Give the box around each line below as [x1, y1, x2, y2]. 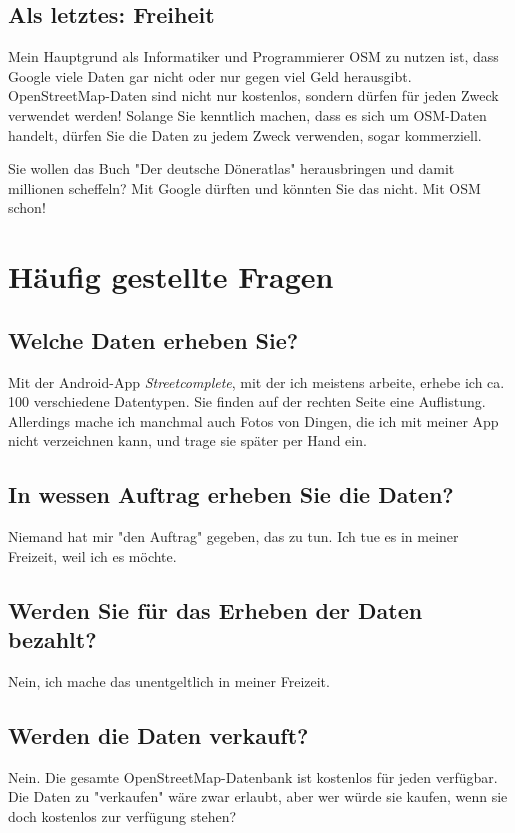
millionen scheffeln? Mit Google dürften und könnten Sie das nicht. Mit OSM [8, 177, 481, 198]
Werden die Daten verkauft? [8, 719, 309, 750]
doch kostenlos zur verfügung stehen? [8, 805, 237, 826]
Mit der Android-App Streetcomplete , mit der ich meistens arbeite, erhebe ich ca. [8, 371, 505, 392]
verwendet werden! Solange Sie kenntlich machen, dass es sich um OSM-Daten [8, 104, 487, 125]
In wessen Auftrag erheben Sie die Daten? [8, 479, 454, 510]
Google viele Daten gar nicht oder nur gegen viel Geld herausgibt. [8, 65, 412, 86]
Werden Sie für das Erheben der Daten [8, 594, 423, 625]
